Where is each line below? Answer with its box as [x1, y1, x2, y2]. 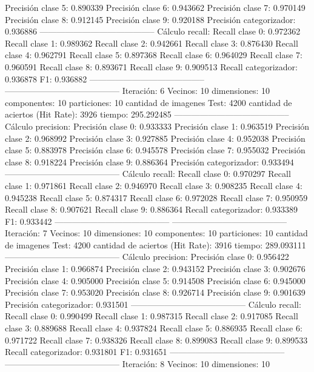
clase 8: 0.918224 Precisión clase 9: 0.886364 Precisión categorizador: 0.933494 [5, 155, 294, 168]
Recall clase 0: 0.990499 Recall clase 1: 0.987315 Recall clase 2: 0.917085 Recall [5, 310, 298, 322]
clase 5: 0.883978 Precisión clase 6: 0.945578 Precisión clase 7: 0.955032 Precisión [5, 144, 306, 156]
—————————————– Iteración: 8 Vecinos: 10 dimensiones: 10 [5, 357, 270, 370]
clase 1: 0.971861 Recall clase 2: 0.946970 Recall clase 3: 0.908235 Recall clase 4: [5, 179, 302, 191]
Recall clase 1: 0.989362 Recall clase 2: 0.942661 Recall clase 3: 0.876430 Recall [5, 36, 298, 49]
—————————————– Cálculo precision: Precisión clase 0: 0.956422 [5, 250, 289, 263]
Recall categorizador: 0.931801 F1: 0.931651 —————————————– [5, 345, 285, 358]
